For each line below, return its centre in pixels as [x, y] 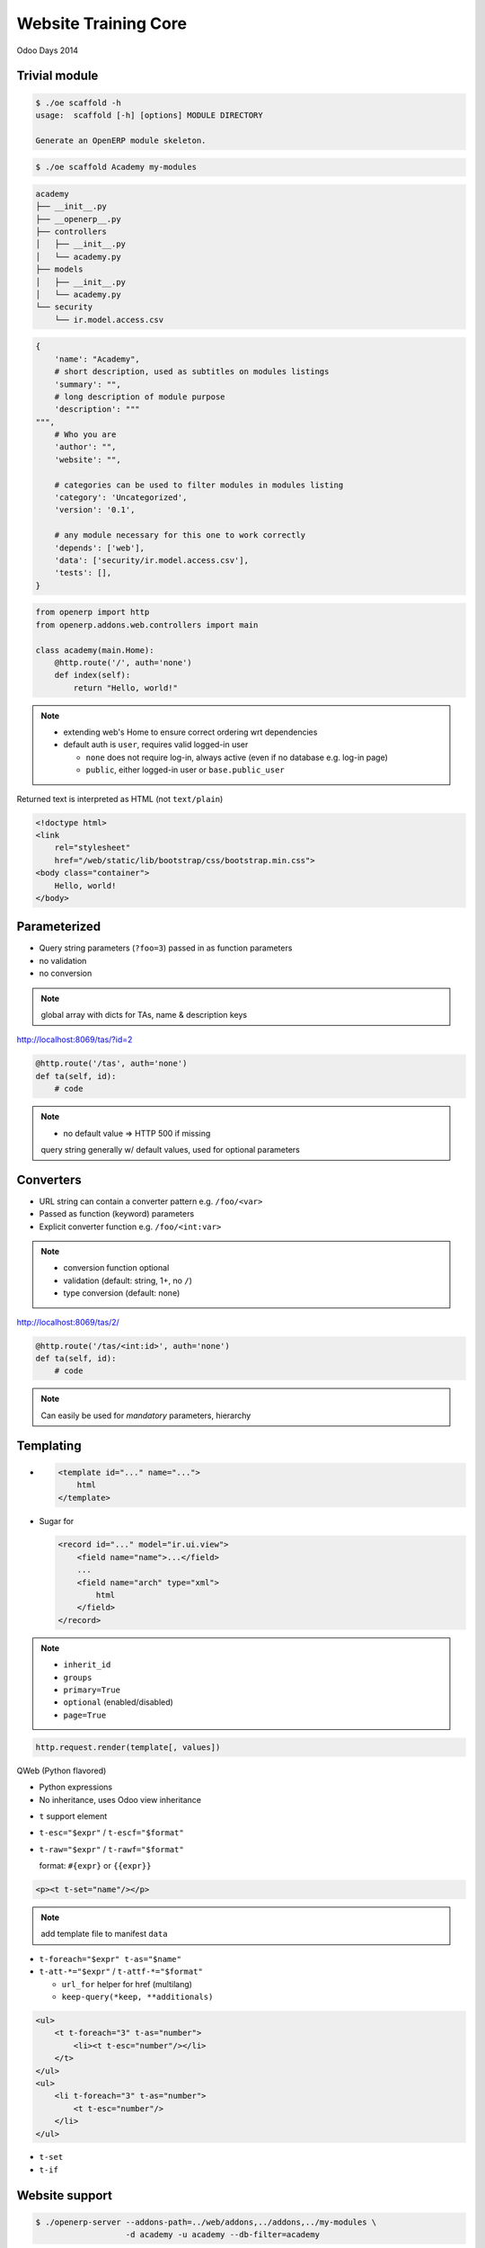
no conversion [66, 973]
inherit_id [87, 1665]
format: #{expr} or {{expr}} [95, 1866]
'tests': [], [83, 573]
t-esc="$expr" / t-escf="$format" [111, 1833]
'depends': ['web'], [100, 548]
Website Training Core [102, 23]
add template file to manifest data [104, 1934]
